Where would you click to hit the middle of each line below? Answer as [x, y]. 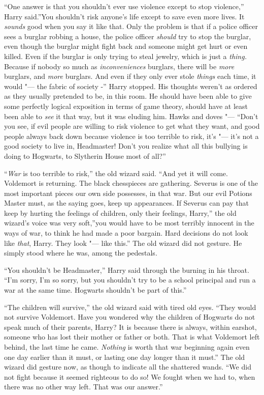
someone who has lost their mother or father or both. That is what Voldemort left [132, 337]
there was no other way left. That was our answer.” [84, 387]
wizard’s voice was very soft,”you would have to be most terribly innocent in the [129, 223]
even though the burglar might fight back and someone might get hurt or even [126, 46]
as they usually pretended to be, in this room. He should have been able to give [128, 96]
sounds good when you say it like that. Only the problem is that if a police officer [131, 26]
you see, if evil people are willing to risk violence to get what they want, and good [132, 126]
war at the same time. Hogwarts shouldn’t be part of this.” [95, 290]
